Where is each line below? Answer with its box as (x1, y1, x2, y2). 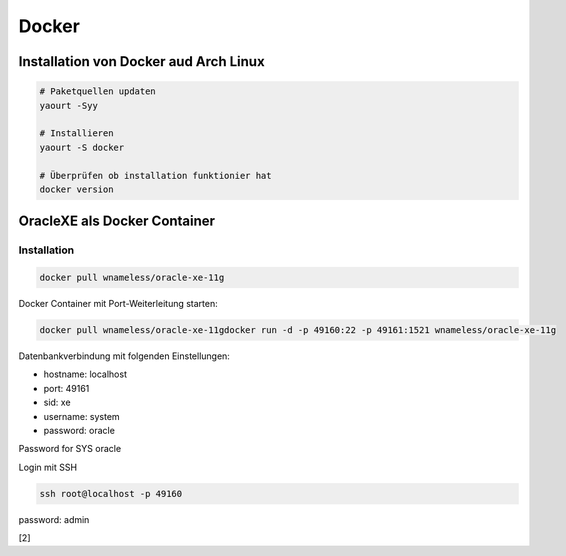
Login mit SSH (18, 461, 78, 473)
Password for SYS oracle (18, 443, 122, 455)
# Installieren (39, 128, 114, 139)
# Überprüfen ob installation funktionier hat (39, 170, 272, 181)
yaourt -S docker (39, 141, 125, 153)
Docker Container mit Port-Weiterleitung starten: (18, 298, 219, 310)
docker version (39, 183, 114, 195)
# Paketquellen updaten (39, 86, 157, 97)
